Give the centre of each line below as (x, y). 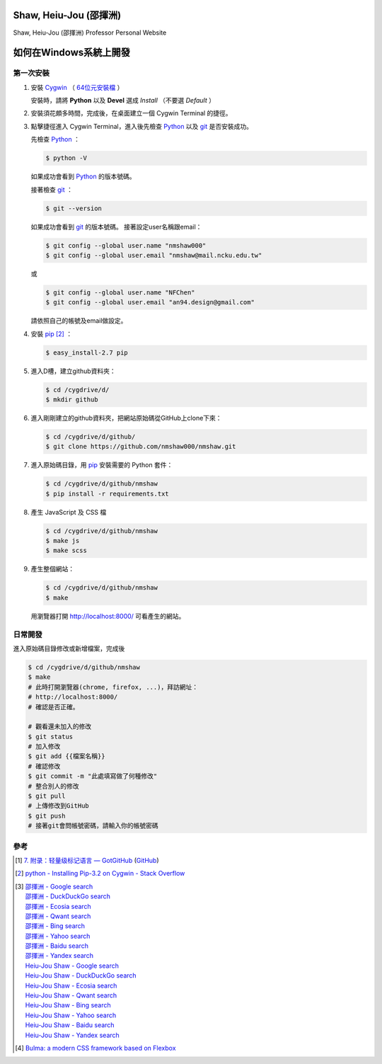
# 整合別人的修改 (53, 786)
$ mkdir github (72, 400)
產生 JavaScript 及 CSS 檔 (69, 512)
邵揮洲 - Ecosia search (58, 906)
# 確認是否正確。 (53, 707)
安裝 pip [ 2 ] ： (52, 333)
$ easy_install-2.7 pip (87, 353)
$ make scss (66, 551)
